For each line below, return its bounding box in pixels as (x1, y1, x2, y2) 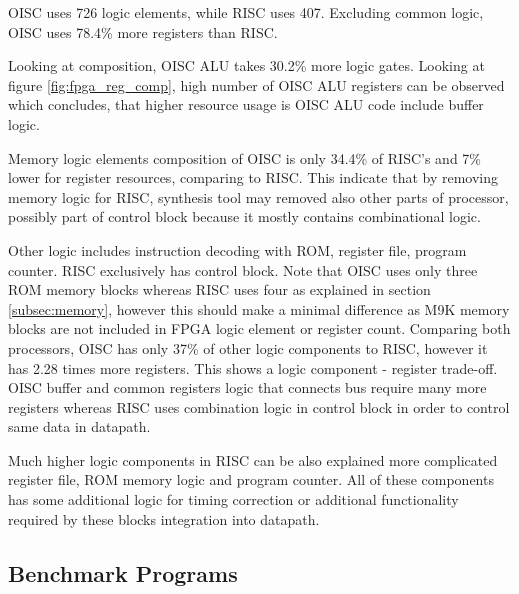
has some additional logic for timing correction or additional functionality (8, 489, 459, 510)
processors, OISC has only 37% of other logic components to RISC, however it (8, 337, 488, 358)
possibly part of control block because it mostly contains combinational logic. (8, 206, 481, 227)
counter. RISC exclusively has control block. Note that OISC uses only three (8, 259, 478, 280)
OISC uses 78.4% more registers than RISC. (8, 21, 278, 42)
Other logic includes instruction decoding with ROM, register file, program (8, 239, 467, 260)
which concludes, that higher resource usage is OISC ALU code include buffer (8, 94, 484, 115)
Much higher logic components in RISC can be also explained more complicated (8, 449, 498, 470)
